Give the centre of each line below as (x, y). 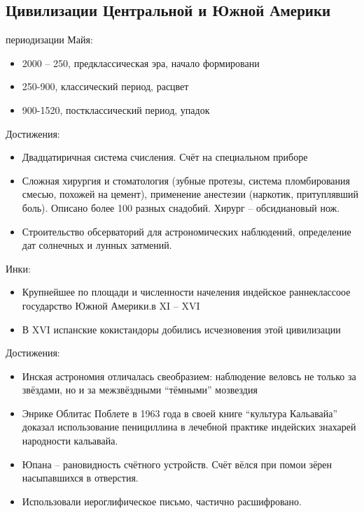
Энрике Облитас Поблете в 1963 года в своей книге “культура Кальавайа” (180, 413)
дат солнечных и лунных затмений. (97, 245)
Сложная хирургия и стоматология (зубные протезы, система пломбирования (186, 180)
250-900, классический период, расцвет (105, 86)
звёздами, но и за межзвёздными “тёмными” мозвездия (140, 390)
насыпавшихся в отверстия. (80, 478)
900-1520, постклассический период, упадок (116, 109)
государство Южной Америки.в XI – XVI (111, 305)
